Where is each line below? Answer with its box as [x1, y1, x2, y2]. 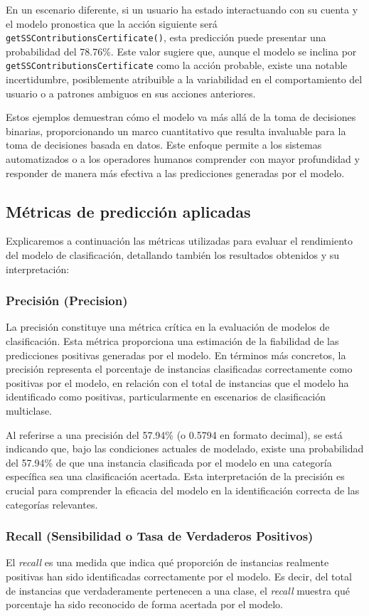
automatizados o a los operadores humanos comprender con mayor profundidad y [6, 152, 360, 166]
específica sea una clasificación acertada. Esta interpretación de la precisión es [6, 469, 345, 484]
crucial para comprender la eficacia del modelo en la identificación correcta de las [6, 482, 360, 497]
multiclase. [6, 403, 53, 418]
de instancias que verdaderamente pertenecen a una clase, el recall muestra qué [6, 583, 350, 598]
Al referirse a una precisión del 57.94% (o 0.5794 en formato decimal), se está [6, 427, 343, 442]
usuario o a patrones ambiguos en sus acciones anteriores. [6, 85, 256, 100]
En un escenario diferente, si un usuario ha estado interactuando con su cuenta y [6, 2, 358, 16]
